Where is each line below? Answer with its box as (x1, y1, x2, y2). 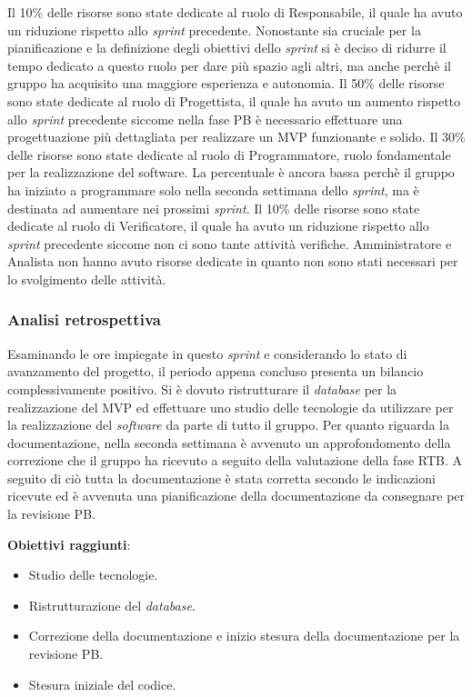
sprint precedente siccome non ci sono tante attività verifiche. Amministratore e (7, 234, 452, 253)
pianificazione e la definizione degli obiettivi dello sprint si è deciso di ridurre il (7, 38, 447, 57)
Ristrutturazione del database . (28, 595, 196, 614)
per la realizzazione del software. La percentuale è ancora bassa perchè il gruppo (7, 163, 455, 182)
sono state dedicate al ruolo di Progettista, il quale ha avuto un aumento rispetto (7, 91, 461, 110)
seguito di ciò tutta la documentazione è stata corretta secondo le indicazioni (7, 468, 436, 487)
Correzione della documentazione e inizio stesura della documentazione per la (28, 626, 460, 645)
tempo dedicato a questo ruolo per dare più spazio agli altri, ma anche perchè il (7, 55, 452, 75)
